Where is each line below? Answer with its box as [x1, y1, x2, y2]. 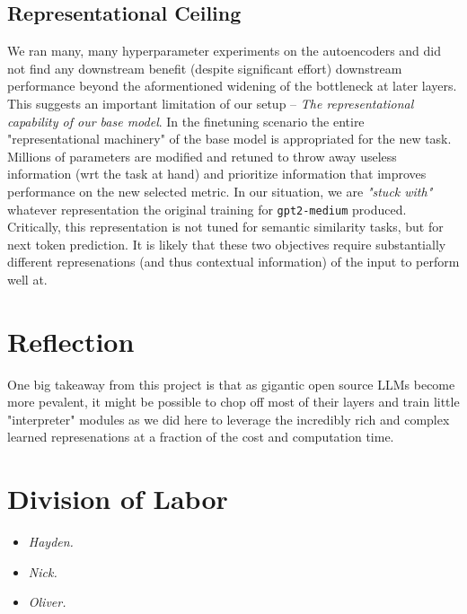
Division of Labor [7, 480, 228, 517]
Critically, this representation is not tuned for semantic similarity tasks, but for [7, 217, 444, 236]
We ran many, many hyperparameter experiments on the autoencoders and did [7, 41, 442, 60]
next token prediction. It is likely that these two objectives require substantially [7, 234, 446, 253]
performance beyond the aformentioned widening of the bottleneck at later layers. [7, 76, 457, 95]
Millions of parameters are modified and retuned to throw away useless [7, 146, 397, 165]
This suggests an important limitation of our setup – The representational [7, 93, 414, 112]
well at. [7, 269, 48, 288]
